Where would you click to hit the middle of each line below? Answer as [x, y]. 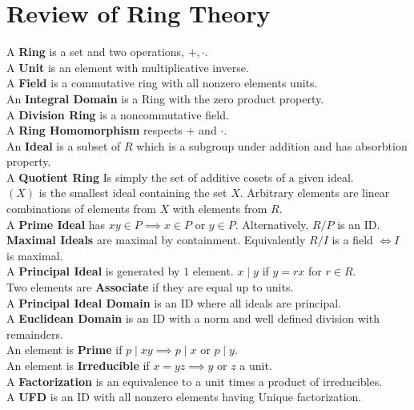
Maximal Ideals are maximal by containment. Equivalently [156, 240]
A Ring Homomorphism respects [94, 130]
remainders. [35, 334]
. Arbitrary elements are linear [315, 193]
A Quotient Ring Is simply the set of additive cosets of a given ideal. [180, 177]
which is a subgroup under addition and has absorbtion [272, 145]
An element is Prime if [64, 350]
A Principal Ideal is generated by [93, 271]
